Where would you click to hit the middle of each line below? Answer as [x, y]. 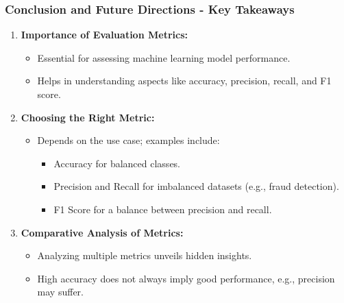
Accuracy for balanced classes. [117, 163]
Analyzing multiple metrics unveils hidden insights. [145, 255]
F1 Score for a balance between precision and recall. [163, 209]
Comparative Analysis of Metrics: [102, 232]
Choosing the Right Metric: [88, 117]
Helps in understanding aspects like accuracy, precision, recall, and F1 [184, 81]
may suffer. [60, 292]
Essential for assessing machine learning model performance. [164, 57]
